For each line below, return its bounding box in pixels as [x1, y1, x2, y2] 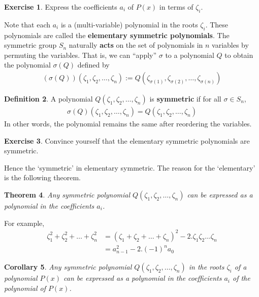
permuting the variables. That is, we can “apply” [4, 49, 157, 60]
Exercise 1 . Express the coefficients [4, 2, 117, 12]
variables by [212, 40, 249, 50]
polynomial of [4, 283, 46, 293]
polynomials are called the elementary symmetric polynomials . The [4, 29, 230, 40]
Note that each [4, 19, 50, 29]
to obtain [224, 49, 253, 60]
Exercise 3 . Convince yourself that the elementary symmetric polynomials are [4, 135, 250, 146]
